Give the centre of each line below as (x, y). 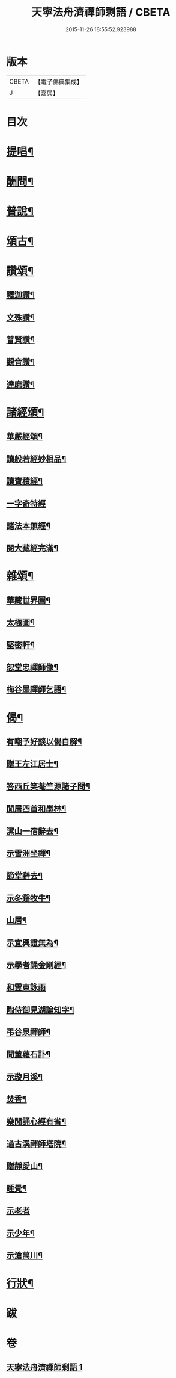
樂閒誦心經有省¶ (36, 1121)
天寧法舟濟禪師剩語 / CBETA (101, 12)
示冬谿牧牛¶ (29, 898)
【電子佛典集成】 (59, 82)
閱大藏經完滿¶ (32, 548)
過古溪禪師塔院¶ (36, 1144)
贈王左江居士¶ (32, 764)
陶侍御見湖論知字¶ (40, 1009)
